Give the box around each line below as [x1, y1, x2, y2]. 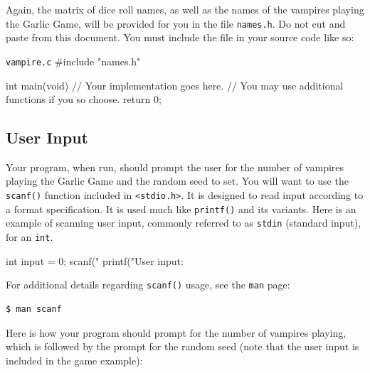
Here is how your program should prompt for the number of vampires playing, [6, 325, 347, 340]
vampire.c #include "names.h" [6, 53, 141, 68]
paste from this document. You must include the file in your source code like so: [6, 30, 354, 45]
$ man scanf [6, 303, 62, 314]
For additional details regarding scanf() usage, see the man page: [6, 277, 290, 292]
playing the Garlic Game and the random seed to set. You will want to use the [6, 173, 349, 188]
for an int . [6, 229, 53, 244]
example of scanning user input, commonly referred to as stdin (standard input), [6, 215, 361, 230]
